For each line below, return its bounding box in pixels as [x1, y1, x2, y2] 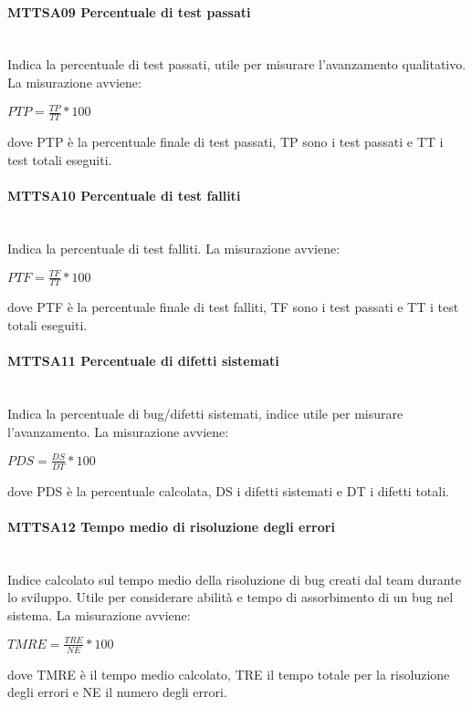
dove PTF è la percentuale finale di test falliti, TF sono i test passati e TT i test [7, 297, 459, 317]
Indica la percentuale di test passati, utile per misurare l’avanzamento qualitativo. [7, 55, 467, 74]
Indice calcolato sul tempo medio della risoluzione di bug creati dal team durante [7, 569, 461, 588]
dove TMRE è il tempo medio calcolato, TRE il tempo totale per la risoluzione [7, 664, 450, 683]
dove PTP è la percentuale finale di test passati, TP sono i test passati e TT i [7, 131, 444, 151]
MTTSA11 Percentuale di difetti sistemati [7, 351, 279, 370]
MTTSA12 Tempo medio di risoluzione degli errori [7, 516, 335, 535]
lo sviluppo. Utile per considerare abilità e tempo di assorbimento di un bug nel [7, 587, 454, 607]
